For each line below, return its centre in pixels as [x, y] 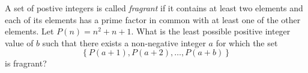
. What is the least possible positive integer [211, 31]
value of [19, 42]
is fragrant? [26, 63]
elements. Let [29, 31]
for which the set [247, 42]
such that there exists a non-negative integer [124, 42]
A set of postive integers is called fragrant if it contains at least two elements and [154, 8]
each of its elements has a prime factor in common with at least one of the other [153, 19]
